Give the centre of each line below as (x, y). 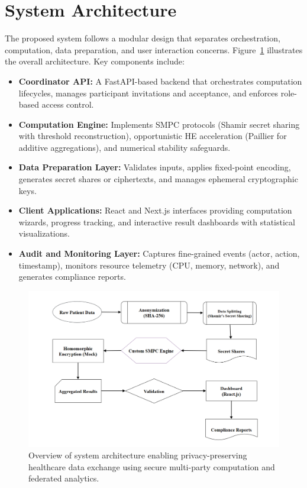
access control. (68, 104)
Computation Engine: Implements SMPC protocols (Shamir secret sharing (159, 124)
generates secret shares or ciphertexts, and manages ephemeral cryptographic (158, 179)
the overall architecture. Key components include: (95, 61)
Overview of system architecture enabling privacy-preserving (138, 455)
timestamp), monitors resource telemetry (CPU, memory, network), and (149, 265)
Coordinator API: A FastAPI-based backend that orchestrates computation (160, 81)
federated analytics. (64, 478)
